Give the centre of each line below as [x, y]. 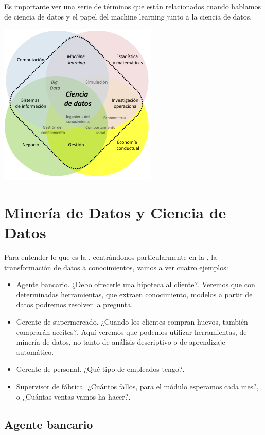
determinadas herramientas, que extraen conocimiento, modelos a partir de [134, 294]
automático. [35, 352]
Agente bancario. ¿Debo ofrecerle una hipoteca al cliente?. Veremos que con [136, 284]
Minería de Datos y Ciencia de [115, 212]
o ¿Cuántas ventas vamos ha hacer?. [73, 396]
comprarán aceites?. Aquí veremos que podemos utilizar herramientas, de [131, 332]
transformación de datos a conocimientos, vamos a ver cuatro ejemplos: [116, 267]
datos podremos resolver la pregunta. [75, 304]
